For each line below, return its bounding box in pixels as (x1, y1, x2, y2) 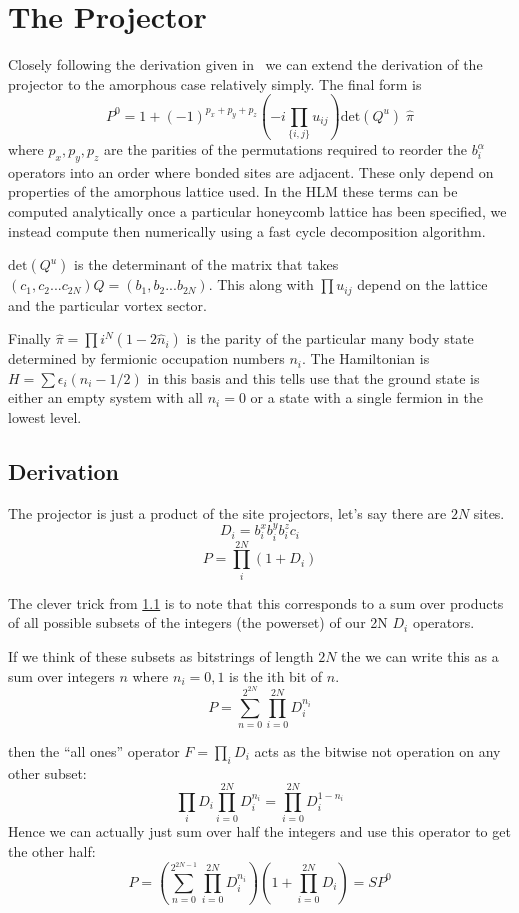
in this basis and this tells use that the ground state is (147, 367, 480, 388)
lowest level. (8, 407, 82, 428)
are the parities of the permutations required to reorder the (104, 139, 468, 160)
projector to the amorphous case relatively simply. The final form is (8, 73, 422, 94)
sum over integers (8, 665, 115, 686)
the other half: (8, 840, 96, 861)
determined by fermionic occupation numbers (8, 348, 285, 369)
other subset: (8, 762, 87, 783)
